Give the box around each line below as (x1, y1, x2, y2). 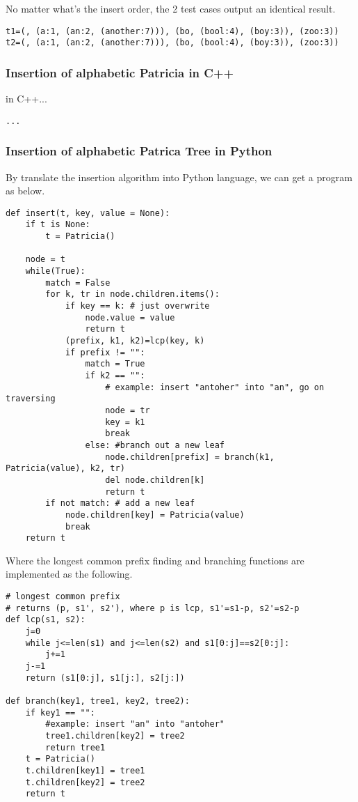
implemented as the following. (6, 566, 133, 581)
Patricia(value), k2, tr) (6, 463, 125, 474)
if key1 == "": (25, 707, 95, 718)
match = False (45, 277, 111, 288)
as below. (6, 183, 45, 198)
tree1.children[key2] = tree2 (45, 730, 185, 741)
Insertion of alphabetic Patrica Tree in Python (6, 142, 272, 160)
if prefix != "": (65, 347, 145, 357)
